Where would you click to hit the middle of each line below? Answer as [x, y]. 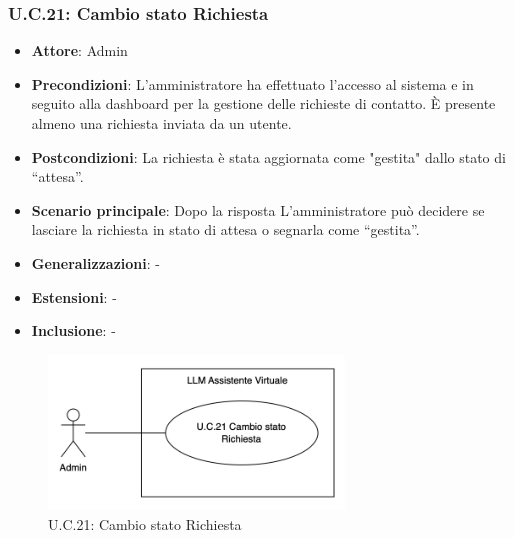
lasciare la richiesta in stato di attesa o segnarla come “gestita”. [225, 229]
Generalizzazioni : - [95, 262]
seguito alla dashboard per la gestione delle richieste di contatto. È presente [263, 103]
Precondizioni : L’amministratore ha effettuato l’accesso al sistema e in [252, 83]
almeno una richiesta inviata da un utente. [161, 123]
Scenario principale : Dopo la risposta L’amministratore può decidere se [258, 209]
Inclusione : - [73, 330]
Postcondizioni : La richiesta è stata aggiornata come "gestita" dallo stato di [268, 156]
